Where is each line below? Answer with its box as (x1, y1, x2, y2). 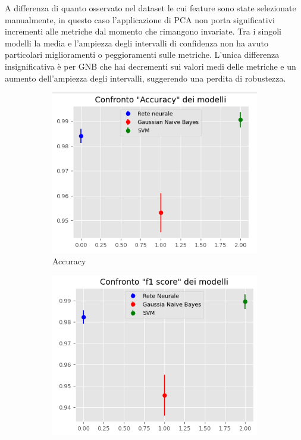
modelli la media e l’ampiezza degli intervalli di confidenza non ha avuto (5, 36, 268, 49)
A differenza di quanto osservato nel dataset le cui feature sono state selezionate (5, 2, 296, 14)
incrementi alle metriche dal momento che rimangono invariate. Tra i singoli (5, 25, 281, 38)
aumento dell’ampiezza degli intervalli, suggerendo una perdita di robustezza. (5, 71, 286, 84)
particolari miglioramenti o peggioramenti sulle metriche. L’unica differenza (5, 48, 280, 61)
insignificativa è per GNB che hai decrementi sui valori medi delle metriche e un (5, 60, 296, 72)
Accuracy (52, 255, 86, 267)
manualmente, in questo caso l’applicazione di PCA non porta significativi (5, 13, 275, 26)
